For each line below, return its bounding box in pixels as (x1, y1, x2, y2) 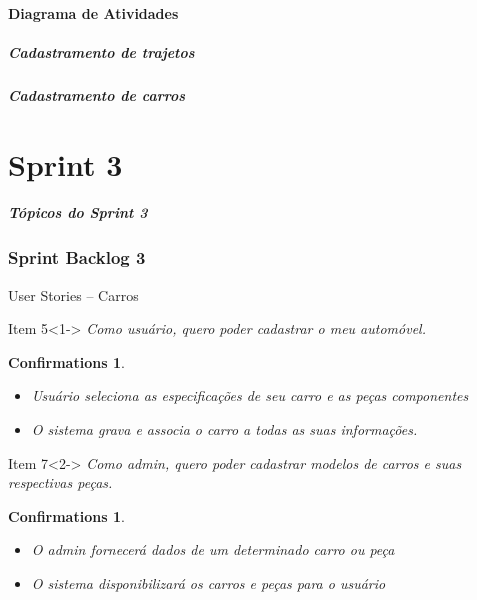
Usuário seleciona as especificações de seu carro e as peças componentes (31, 385, 469, 406)
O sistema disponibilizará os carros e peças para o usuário (31, 572, 386, 593)
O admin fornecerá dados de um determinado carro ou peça (31, 539, 395, 560)
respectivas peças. (8, 472, 113, 493)
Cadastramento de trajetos (8, 41, 195, 62)
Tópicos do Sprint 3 (8, 202, 148, 223)
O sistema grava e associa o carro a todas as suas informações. (31, 418, 418, 439)
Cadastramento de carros (8, 84, 186, 105)
